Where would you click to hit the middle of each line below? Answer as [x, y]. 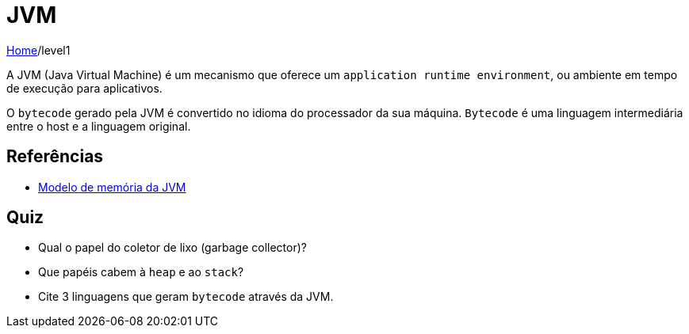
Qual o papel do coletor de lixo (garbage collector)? [172, 248]
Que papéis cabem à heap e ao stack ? [141, 272]
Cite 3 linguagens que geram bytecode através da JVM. [186, 297]
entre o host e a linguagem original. [99, 126]
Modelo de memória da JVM [112, 187]
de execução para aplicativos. [84, 88]
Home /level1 [38, 50]
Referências [55, 157]
